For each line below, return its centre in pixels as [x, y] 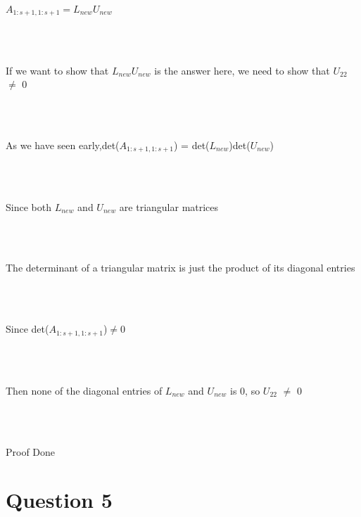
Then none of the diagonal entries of [84, 390]
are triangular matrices [169, 206]
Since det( [27, 329]
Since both [28, 206]
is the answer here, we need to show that [242, 70]
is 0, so [245, 390]
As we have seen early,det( [63, 145]
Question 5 [59, 500]
